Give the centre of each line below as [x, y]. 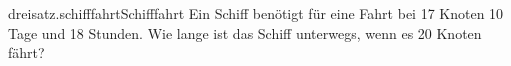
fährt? [26, 52]
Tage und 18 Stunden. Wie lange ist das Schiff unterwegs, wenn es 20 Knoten [245, 32]
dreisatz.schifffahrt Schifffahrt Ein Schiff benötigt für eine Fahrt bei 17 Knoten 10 [256, 13]
